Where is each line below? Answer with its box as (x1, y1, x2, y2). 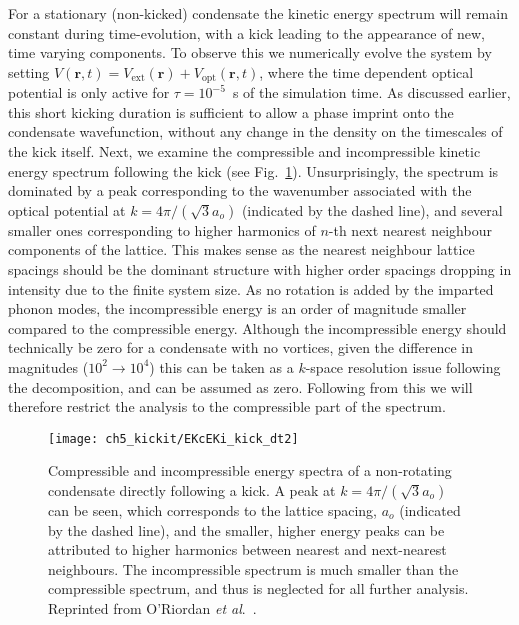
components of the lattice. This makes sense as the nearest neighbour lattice (8, 239, 475, 260)
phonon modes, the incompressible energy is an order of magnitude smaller (8, 298, 467, 319)
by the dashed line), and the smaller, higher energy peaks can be (48, 519, 445, 540)
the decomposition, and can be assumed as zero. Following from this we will (8, 376, 473, 397)
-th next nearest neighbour (328, 219, 492, 240)
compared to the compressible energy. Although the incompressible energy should (8, 317, 507, 338)
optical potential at (8, 199, 126, 220)
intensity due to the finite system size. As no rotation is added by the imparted (8, 278, 494, 299)
